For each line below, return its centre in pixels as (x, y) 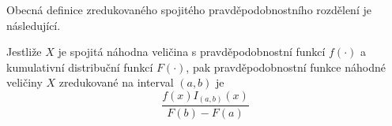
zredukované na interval (116, 82)
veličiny (24, 82)
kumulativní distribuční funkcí (80, 67)
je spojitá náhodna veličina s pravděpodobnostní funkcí (192, 52)
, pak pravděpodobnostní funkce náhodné (286, 67)
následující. (34, 25)
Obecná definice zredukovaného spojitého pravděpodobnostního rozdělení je (189, 9)
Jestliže (24, 52)
